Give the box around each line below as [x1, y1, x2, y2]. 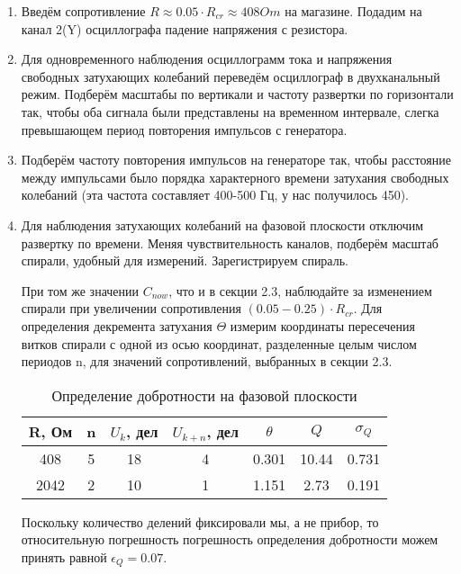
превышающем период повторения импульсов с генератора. [21, 120, 348, 139]
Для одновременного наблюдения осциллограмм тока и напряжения [21, 49, 393, 68]
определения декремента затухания [21, 316, 212, 335]
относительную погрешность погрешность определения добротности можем [21, 530, 438, 549]
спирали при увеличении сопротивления [21, 299, 241, 318]
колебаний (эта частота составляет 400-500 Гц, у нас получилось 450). [21, 185, 409, 204]
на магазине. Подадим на [285, 2, 422, 20]
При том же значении [21, 281, 140, 300]
